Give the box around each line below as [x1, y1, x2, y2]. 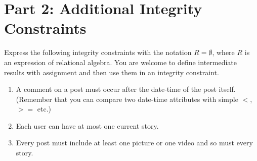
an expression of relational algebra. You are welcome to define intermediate [4, 57, 237, 67]
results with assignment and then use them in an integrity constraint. [4, 67, 219, 77]
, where [212, 47, 235, 58]
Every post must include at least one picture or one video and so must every [16, 137, 253, 148]
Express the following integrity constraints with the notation [4, 47, 192, 58]
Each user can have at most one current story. [16, 120, 159, 131]
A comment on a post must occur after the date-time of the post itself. [16, 84, 236, 94]
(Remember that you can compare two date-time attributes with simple [16, 93, 238, 104]
